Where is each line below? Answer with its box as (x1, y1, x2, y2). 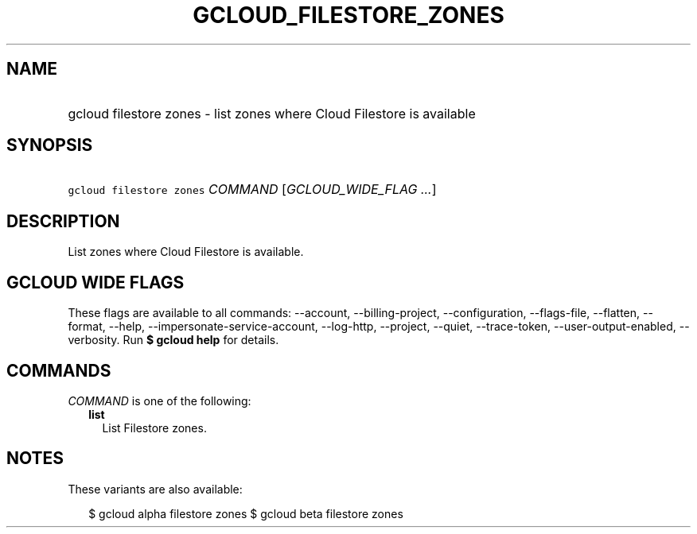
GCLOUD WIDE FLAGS (6, 272, 185, 292)
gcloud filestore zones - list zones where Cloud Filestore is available (68, 105, 476, 122)
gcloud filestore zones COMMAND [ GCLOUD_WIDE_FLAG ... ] (68, 181, 437, 198)
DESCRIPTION (6, 211, 120, 231)
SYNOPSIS (6, 135, 93, 156)
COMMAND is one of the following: (68, 393, 251, 408)
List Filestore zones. (102, 420, 207, 435)
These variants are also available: (68, 482, 243, 496)
